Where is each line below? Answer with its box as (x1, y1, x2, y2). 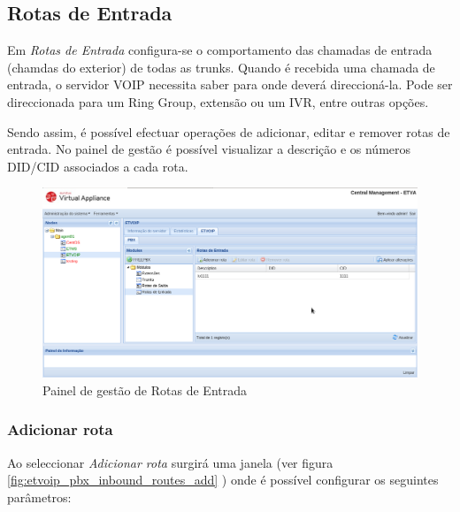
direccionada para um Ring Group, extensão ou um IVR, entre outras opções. (7, 92, 429, 111)
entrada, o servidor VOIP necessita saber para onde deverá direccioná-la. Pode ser (7, 75, 453, 94)
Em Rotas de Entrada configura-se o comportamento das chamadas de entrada (7, 41, 433, 59)
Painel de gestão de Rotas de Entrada (42, 380, 247, 399)
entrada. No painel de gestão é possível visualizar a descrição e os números (7, 140, 411, 158)
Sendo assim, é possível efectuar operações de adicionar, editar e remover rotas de (7, 122, 450, 141)
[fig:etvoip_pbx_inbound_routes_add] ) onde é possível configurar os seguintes (7, 470, 439, 489)
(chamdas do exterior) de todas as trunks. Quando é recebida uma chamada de (7, 57, 435, 76)
